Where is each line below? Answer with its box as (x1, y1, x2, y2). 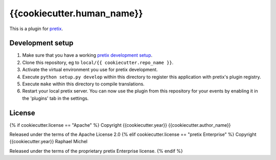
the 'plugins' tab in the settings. (22, 95, 89, 101)
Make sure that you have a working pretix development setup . (22, 52, 153, 58)
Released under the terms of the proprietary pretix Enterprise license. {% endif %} (9, 148, 183, 154)
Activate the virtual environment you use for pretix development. (22, 66, 158, 73)
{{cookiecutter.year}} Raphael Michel (9, 139, 88, 145)
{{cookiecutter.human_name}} (9, 8, 143, 19)
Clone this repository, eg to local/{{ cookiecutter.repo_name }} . (22, 59, 174, 65)
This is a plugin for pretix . (9, 26, 63, 32)
